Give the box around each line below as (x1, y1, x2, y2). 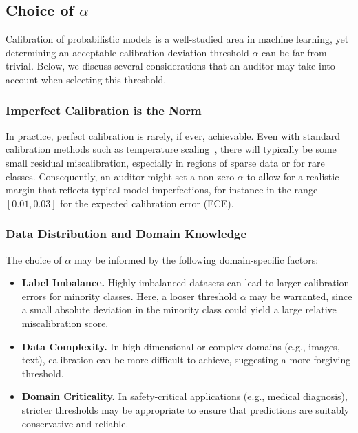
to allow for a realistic (246, 169, 339, 183)
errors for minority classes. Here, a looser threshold (21, 288, 238, 303)
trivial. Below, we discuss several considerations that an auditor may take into (6, 59, 335, 73)
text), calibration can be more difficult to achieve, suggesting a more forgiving (21, 352, 351, 367)
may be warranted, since (249, 288, 352, 303)
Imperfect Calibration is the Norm (6, 101, 202, 118)
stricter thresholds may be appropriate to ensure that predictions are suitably (21, 402, 350, 416)
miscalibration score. (21, 315, 109, 330)
